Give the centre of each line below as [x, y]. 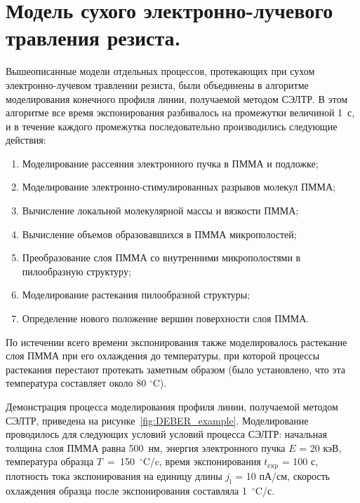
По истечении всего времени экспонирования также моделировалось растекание [176, 342]
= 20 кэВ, [320, 447]
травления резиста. [93, 37]
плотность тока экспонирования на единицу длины [114, 475]
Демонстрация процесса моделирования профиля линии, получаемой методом [172, 406]
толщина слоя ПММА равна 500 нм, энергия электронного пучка [146, 447]
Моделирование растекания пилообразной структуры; [136, 295]
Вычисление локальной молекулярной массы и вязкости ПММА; [160, 211]
